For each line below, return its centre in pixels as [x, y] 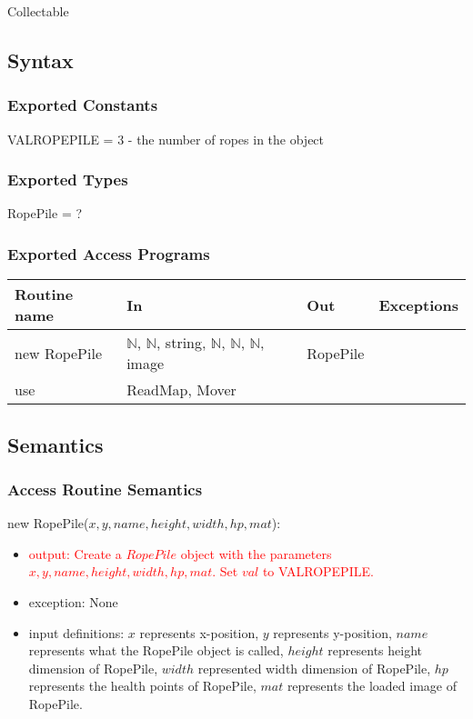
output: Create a [75, 553]
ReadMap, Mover [181, 390]
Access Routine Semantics [105, 489]
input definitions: [76, 632]
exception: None [73, 602]
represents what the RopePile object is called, [156, 650]
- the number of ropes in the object [226, 139]
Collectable [38, 11]
